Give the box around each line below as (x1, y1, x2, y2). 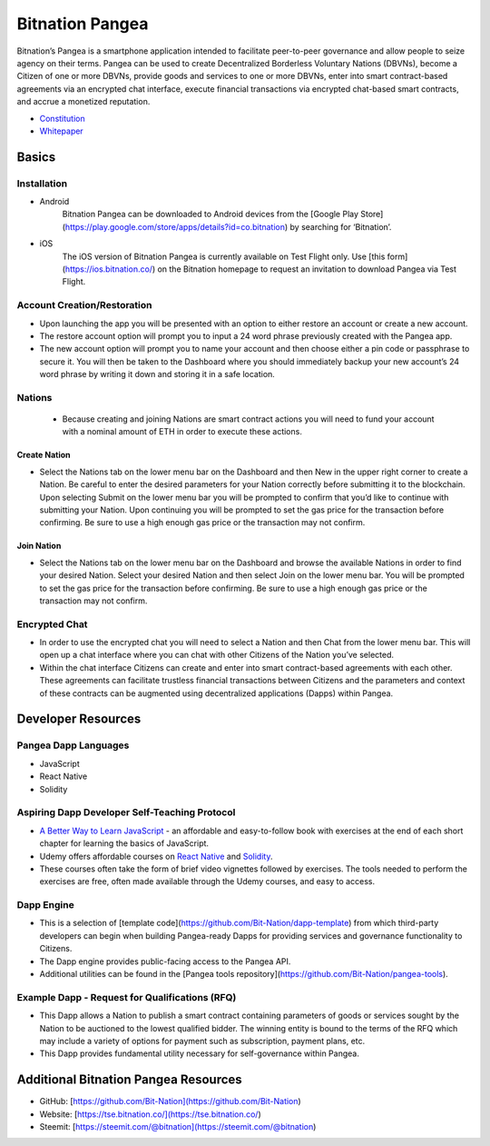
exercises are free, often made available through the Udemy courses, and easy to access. (39, 876, 376, 887)
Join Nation (16, 541, 62, 552)
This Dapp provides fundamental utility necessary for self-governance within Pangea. (39, 1048, 360, 1059)
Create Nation (16, 450, 71, 461)
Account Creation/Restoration (16, 299, 153, 312)
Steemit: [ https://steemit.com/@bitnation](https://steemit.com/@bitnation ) (39, 1121, 317, 1131)
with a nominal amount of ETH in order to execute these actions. (62, 426, 303, 437)
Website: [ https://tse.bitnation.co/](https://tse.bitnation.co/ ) (39, 1109, 262, 1120)
